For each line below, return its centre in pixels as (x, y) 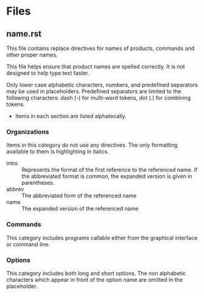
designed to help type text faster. (48, 73)
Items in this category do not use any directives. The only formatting (92, 145)
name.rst (24, 34)
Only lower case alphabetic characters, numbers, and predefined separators (102, 85)
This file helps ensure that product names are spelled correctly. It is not (96, 66)
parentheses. (38, 183)
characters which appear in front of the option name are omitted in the (95, 280)
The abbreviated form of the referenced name (79, 196)
